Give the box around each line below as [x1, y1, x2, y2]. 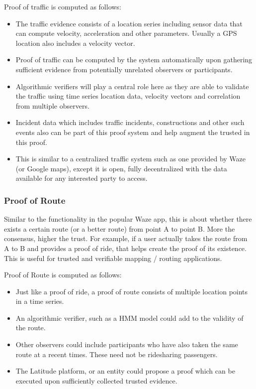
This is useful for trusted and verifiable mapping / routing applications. [4, 253, 222, 263]
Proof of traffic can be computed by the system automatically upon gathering [15, 54, 253, 65]
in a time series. [15, 296, 64, 306]
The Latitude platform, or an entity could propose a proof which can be [15, 366, 235, 376]
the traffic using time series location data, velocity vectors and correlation [15, 91, 241, 101]
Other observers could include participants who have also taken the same [15, 339, 238, 350]
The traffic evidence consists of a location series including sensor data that [15, 18, 243, 28]
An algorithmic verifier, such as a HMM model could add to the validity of [15, 312, 244, 323]
